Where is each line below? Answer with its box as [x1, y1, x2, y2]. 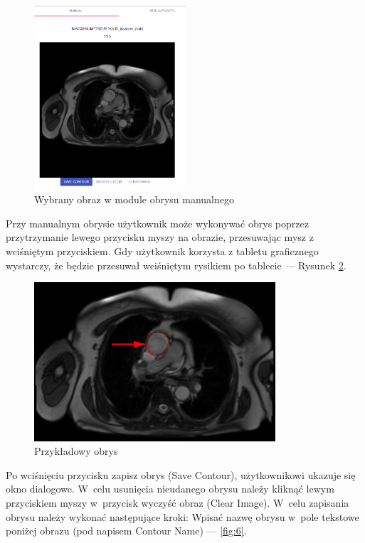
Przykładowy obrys [34, 443, 118, 458]
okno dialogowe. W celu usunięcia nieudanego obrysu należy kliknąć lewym [6, 481, 334, 496]
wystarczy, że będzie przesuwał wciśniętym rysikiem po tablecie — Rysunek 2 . [6, 257, 347, 272]
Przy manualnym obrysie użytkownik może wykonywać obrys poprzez [6, 215, 309, 230]
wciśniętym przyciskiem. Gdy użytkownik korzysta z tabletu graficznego [6, 243, 319, 258]
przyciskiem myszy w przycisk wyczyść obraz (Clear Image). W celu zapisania [6, 495, 349, 510]
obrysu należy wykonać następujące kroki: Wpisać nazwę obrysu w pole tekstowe [6, 509, 359, 524]
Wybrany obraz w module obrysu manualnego [34, 192, 235, 207]
